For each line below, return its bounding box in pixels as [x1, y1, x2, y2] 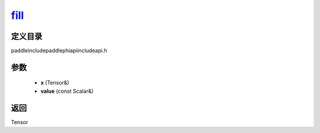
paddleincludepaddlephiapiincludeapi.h [11, 47, 107, 54]
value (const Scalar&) [40, 87, 94, 95]
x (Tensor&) [40, 79, 69, 86]
